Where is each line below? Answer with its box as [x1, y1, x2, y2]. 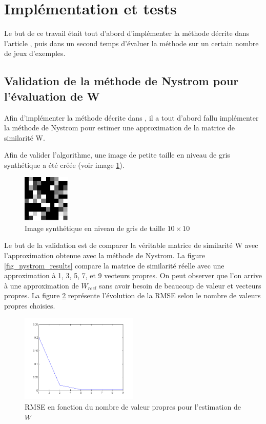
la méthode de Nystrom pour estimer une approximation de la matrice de [4, 122, 235, 133]
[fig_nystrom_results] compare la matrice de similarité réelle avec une [4, 260, 224, 271]
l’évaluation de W [4, 88, 100, 104]
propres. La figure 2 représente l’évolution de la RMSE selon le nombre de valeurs [4, 290, 261, 301]
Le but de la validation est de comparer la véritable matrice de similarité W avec [4, 240, 258, 250]
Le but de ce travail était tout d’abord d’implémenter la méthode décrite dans [4, 28, 250, 38]
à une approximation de [4, 280, 79, 291]
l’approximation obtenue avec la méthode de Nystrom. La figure [4, 250, 205, 261]
